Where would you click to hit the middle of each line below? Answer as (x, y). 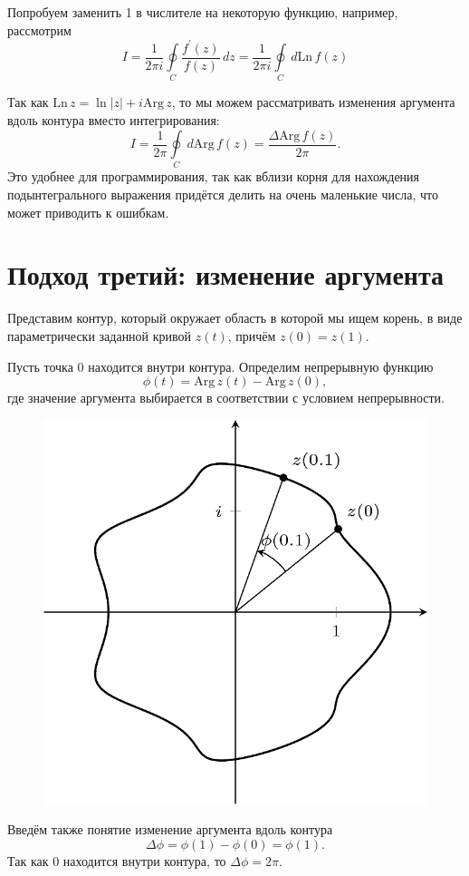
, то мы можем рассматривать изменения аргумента (313, 102)
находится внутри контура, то (144, 860)
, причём (252, 335)
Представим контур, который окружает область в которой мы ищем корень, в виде (235, 318)
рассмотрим (39, 29)
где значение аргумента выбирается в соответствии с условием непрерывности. (226, 398)
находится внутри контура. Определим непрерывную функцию (261, 366)
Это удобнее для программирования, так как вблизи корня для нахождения (214, 176)
